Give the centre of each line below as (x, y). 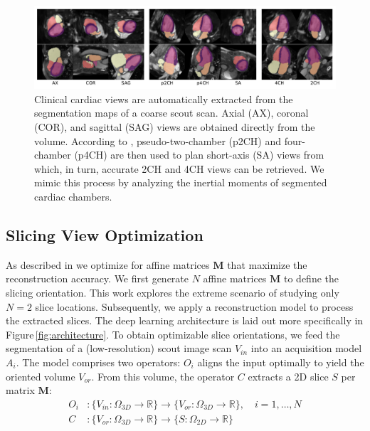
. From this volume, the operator (163, 376)
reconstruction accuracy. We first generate (97, 278)
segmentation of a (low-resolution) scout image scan (119, 348)
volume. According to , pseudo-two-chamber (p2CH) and (158, 140)
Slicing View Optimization (105, 235)
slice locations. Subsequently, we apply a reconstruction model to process (194, 306)
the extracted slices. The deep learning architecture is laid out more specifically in (185, 320)
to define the (311, 278)
